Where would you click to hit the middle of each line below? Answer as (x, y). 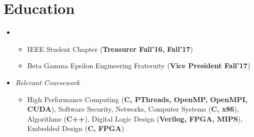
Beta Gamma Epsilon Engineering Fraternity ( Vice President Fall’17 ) (139, 66)
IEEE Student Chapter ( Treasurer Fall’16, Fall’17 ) (110, 49)
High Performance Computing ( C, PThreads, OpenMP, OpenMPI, (137, 99)
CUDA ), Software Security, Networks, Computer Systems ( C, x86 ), (133, 109)
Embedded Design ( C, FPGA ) (76, 128)
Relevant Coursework (47, 82)
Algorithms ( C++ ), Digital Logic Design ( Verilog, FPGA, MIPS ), (135, 118)
